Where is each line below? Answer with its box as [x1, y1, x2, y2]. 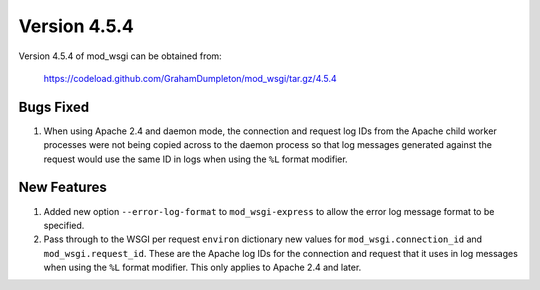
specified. [43, 219, 85, 231]
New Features [18, 179, 107, 196]
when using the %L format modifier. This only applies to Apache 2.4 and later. [43, 261, 362, 274]
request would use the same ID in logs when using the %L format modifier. [43, 153, 349, 165]
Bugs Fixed [18, 98, 90, 115]
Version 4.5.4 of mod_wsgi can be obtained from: [18, 50, 222, 62]
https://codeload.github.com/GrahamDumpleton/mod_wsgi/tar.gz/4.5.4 [43, 72, 337, 84]
